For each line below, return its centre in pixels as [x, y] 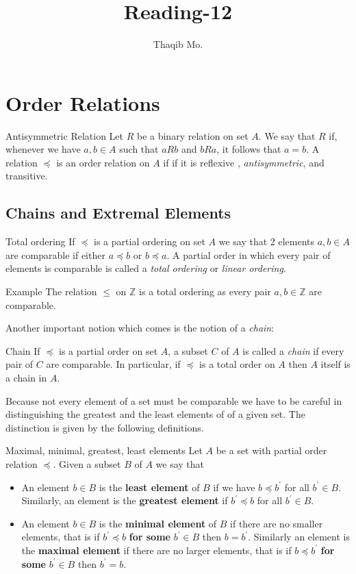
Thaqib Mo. [178, 44]
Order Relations [83, 102]
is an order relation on [103, 162]
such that [139, 149]
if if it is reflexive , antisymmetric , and [244, 162]
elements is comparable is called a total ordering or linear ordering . [146, 268]
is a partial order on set [109, 350]
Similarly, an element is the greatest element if [125, 500]
